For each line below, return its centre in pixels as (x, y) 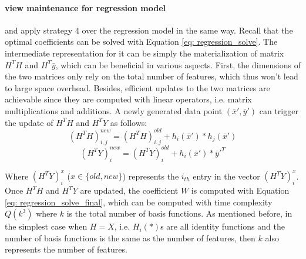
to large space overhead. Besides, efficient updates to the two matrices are (137, 87)
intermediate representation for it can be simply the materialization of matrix (144, 53)
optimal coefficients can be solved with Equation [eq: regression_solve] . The (141, 41)
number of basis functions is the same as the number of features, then (130, 238)
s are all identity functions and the (223, 226)
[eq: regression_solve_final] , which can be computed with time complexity (139, 202)
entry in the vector (226, 176)
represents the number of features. (66, 249)
